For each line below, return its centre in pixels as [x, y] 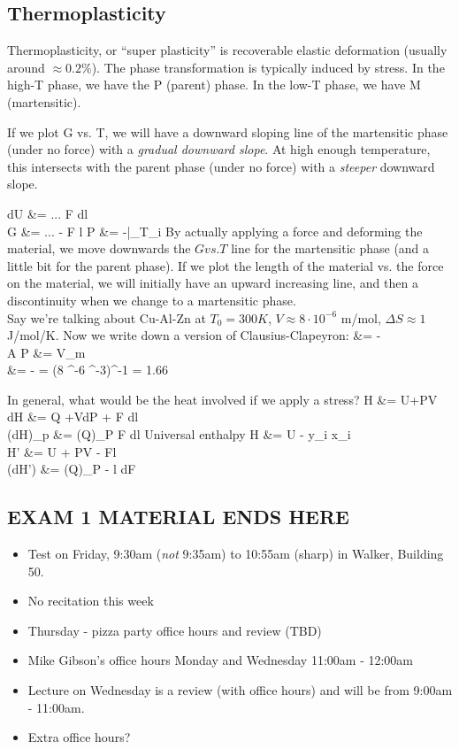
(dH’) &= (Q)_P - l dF [72, 469]
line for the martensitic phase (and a [330, 248]
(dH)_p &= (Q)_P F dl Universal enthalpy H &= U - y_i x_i [179, 434]
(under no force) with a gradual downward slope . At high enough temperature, [219, 149]
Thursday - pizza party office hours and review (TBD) [175, 630]
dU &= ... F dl [48, 213]
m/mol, [361, 317]
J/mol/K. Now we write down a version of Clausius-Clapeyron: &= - [194, 335]
